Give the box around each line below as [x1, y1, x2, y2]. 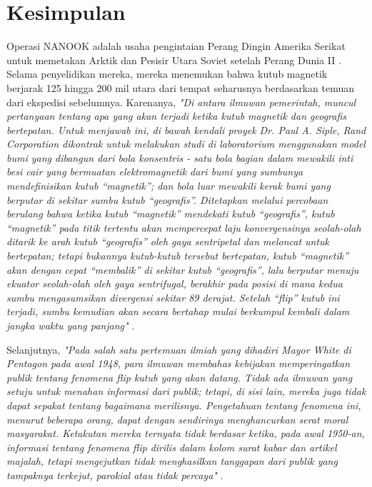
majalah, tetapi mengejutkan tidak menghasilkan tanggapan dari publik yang [6, 453, 338, 468]
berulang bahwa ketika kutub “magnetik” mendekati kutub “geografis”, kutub [6, 206, 335, 221]
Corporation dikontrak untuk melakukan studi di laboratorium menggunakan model [6, 136, 366, 151]
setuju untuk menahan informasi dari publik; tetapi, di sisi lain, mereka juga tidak [6, 384, 366, 399]
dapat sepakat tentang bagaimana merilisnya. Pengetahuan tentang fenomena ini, [6, 397, 361, 412]
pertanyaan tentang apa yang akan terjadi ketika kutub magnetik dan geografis [6, 108, 347, 123]
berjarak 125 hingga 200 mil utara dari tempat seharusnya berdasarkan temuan [6, 80, 355, 95]
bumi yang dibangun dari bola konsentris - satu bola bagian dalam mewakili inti [6, 150, 353, 165]
